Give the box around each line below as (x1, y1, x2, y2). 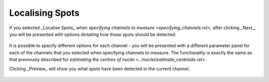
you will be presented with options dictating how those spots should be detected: (9, 31, 176, 37)
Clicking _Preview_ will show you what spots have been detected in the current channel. (9, 66, 190, 72)
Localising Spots (9, 7, 80, 18)
